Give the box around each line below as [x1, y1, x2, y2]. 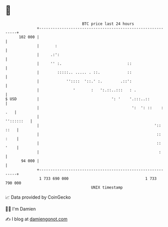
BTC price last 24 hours [82, 21, 135, 26]
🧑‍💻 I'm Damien [5, 206, 36, 212]
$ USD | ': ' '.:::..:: [5, 96, 150, 102]
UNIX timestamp [91, 185, 123, 190]
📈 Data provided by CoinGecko [5, 194, 71, 200]
